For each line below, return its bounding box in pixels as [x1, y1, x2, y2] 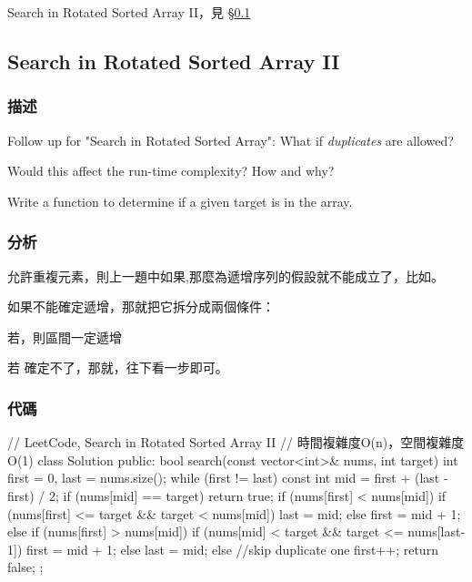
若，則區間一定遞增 [7, 327, 122, 346]
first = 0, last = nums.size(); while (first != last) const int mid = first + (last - [7, 468, 448, 487]
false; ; [7, 557, 44, 577]
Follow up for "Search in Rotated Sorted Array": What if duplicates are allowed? [7, 130, 454, 149]
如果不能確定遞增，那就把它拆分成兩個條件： [7, 297, 275, 316]
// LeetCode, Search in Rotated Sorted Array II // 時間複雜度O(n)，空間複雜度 [7, 433, 465, 452]
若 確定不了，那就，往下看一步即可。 [7, 358, 228, 377]
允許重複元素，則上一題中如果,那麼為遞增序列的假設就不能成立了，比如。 [7, 266, 444, 285]
